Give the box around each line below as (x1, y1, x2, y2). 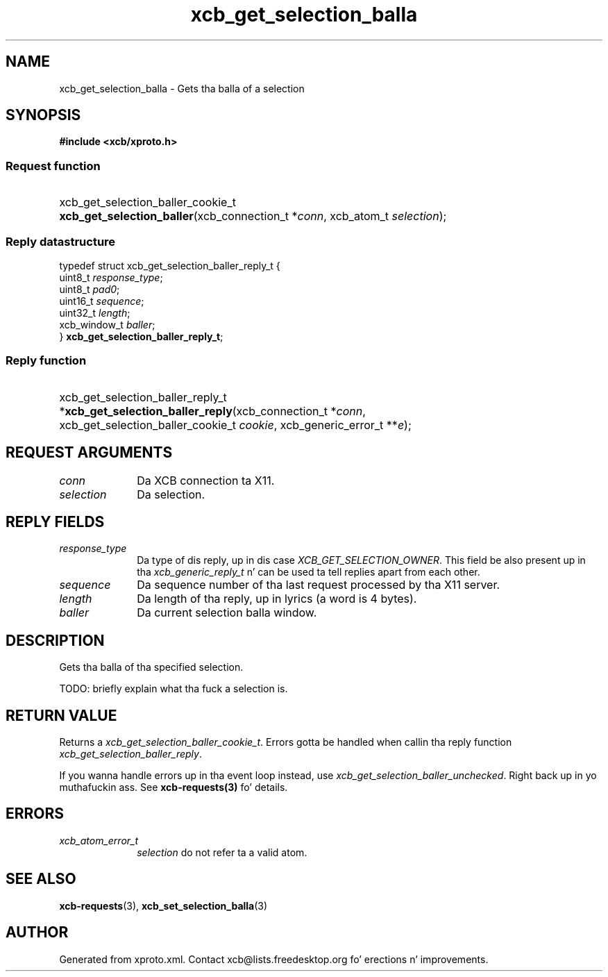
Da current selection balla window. (137, 606, 317, 620)
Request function (6, 158, 101, 173)
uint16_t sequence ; (59, 294, 144, 307)
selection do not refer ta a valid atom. (137, 846, 307, 858)
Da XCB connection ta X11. (137, 473, 275, 487)
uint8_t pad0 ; (59, 283, 120, 295)
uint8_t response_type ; (59, 271, 163, 283)
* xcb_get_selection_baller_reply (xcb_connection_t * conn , (59, 403, 366, 418)
